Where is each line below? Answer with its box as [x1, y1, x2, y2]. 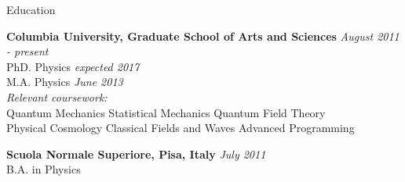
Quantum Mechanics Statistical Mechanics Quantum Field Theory [6, 104, 326, 120]
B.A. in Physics [6, 161, 81, 177]
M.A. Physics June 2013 [6, 73, 123, 90]
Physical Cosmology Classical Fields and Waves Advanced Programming [6, 120, 355, 136]
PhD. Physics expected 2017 [6, 58, 140, 74]
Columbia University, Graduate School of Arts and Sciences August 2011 [6, 27, 400, 44]
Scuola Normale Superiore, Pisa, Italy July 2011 [6, 145, 266, 162]
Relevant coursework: [6, 88, 108, 105]
